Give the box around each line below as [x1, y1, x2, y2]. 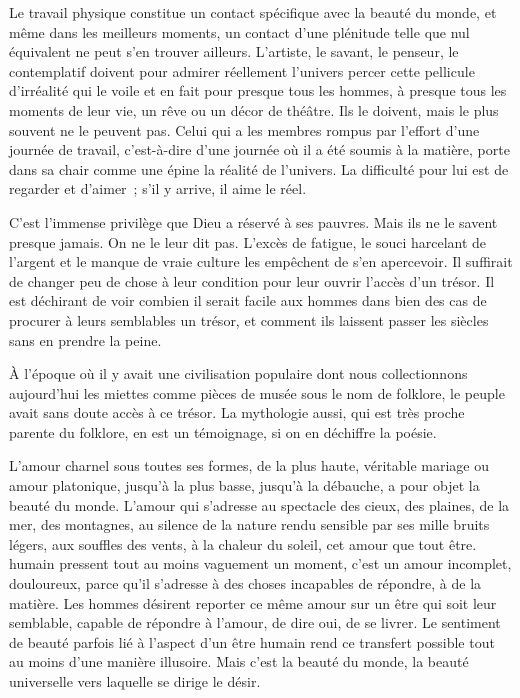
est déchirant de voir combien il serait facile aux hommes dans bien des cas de [9, 290, 487, 311]
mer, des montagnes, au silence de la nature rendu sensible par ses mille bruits [9, 514, 490, 535]
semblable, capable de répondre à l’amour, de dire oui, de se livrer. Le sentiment [9, 612, 501, 633]
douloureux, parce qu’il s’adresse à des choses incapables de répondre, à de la [9, 573, 482, 594]
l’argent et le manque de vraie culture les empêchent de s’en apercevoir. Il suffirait [9, 251, 513, 272]
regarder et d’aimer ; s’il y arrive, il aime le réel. [9, 178, 307, 199]
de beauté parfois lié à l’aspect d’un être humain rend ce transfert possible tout [9, 631, 495, 652]
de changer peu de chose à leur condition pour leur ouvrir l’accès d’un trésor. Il [9, 270, 495, 291]
